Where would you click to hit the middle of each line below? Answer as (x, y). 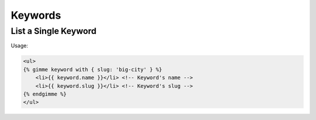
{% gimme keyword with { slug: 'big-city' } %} (92, 69)
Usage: (20, 46)
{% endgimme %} (45, 94)
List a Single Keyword (54, 31)
